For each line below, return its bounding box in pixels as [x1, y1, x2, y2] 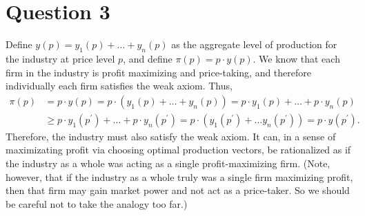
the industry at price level [6, 51, 115, 65]
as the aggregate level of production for [171, 37, 337, 52]
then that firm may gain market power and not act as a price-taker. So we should [6, 183, 350, 197]
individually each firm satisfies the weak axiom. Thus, [6, 78, 233, 93]
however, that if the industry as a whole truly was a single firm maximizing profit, [6, 169, 353, 184]
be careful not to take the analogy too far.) [6, 196, 188, 210]
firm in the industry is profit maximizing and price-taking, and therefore [6, 65, 312, 79]
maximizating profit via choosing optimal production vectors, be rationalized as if [6, 142, 351, 157]
